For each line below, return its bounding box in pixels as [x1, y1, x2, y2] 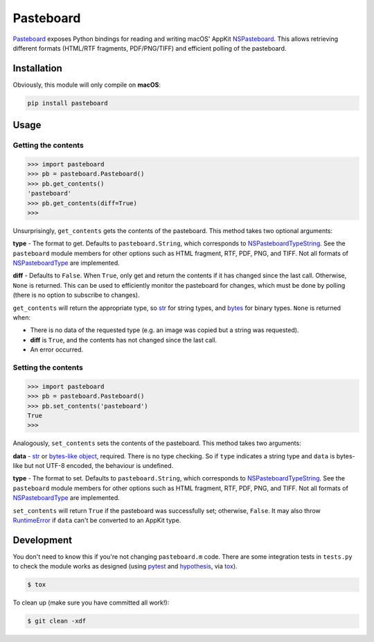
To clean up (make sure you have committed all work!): [12, 598, 170, 607]
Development [12, 534, 73, 546]
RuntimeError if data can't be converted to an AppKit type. [12, 517, 181, 525]
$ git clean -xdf [27, 617, 87, 625]
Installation [12, 62, 62, 74]
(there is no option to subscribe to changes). [12, 291, 140, 300]
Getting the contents [12, 141, 84, 150]
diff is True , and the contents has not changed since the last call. [30, 336, 217, 344]
